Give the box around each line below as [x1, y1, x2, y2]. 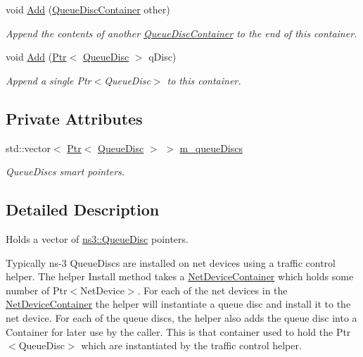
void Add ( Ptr [6, 49, 67, 64]
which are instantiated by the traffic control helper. [81, 338, 302, 353]
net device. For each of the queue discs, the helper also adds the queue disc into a [6, 310, 357, 325]
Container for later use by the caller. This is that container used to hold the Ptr [6, 324, 351, 339]
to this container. [167, 73, 241, 87]
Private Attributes [6, 107, 143, 129]
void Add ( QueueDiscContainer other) [6, 2, 170, 16]
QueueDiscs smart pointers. [6, 164, 125, 179]
